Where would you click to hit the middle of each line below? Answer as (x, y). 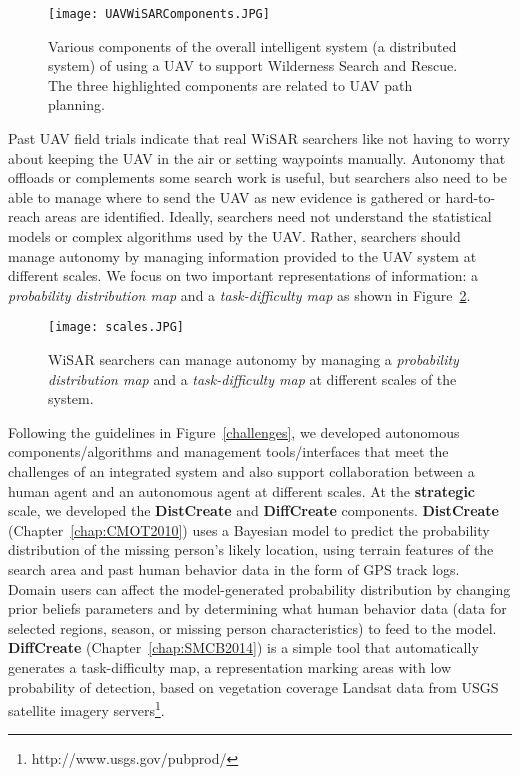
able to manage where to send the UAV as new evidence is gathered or (224, 196)
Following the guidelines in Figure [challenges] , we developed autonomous (234, 431)
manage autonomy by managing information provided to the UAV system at (242, 255)
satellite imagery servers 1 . (86, 708)
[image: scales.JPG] (116, 327)
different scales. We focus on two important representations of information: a (243, 275)
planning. (76, 104)
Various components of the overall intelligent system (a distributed (252, 45)
